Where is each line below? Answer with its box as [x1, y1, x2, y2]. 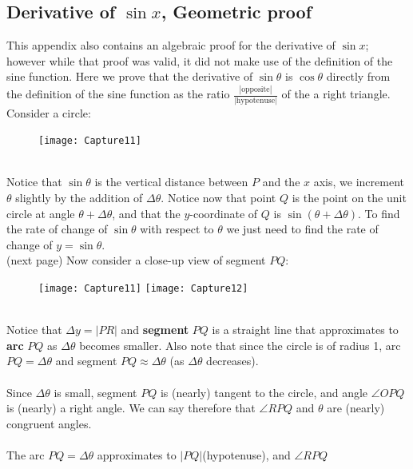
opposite [241, 85, 270, 93]
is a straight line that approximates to [212, 321, 399, 338]
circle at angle [6, 205, 75, 221]
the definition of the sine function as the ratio [6, 85, 230, 102]
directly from [326, 68, 391, 85]
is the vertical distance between [94, 173, 248, 190]
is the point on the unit [292, 189, 407, 206]
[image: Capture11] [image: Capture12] [38, 283, 248, 295]
